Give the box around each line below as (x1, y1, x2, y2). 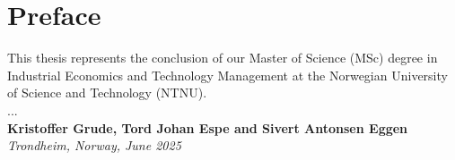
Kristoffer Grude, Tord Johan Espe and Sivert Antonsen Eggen (7, 118, 408, 137)
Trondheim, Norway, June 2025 (7, 136, 181, 155)
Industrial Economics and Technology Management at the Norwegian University (7, 65, 448, 84)
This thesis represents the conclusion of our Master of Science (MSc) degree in (7, 48, 438, 67)
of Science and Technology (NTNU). (7, 83, 207, 102)
